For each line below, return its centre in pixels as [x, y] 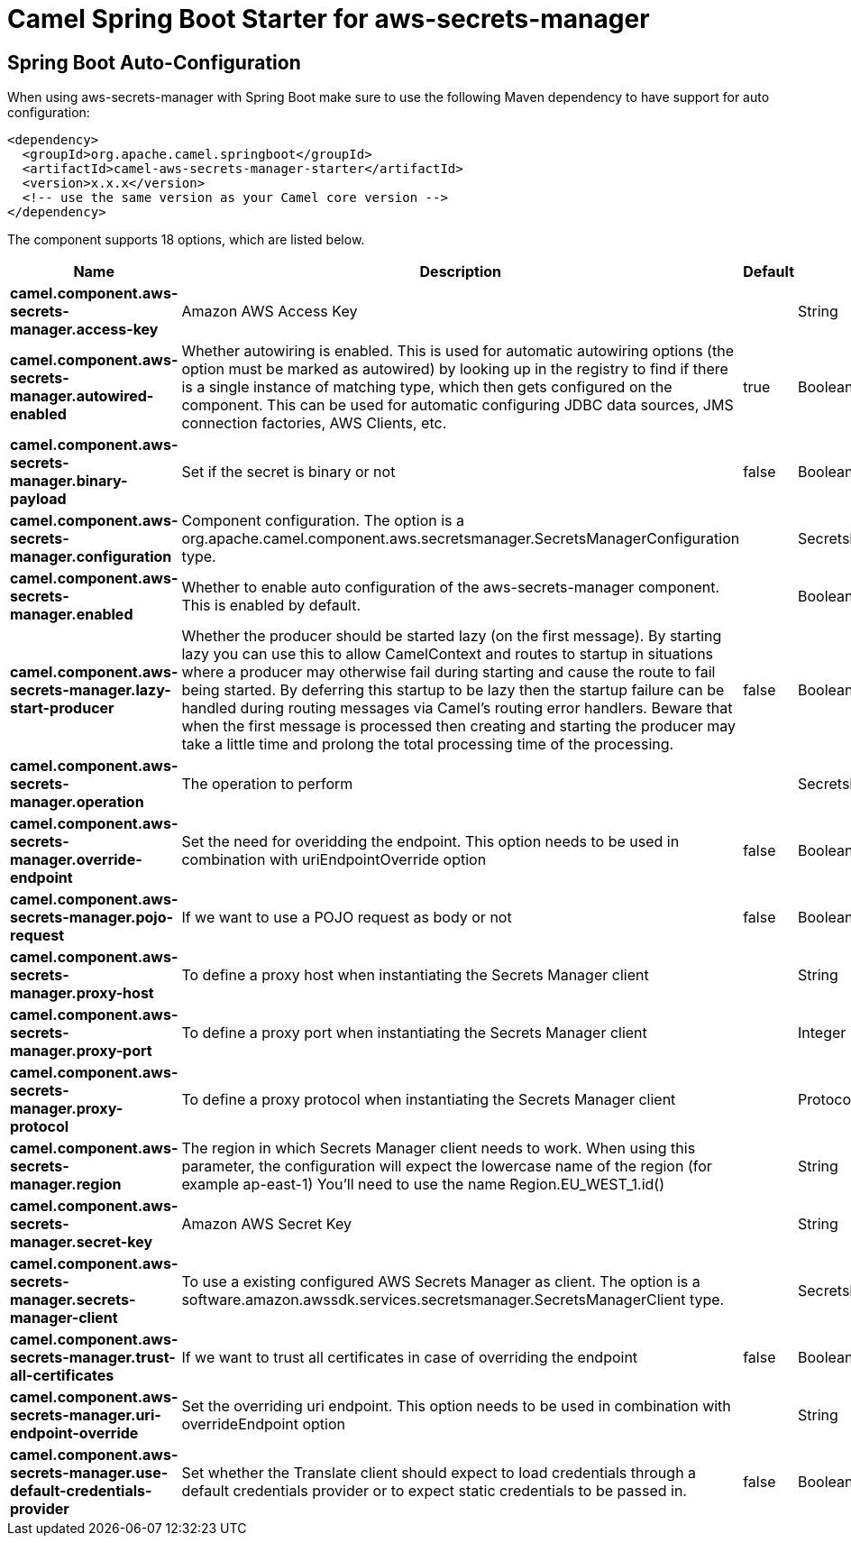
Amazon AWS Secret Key [266, 1224]
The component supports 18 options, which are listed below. [186, 240]
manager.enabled [72, 615]
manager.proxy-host [82, 993]
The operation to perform [267, 784]
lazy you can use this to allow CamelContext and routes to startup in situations [448, 654]
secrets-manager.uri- [86, 1415]
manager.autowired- [82, 396]
